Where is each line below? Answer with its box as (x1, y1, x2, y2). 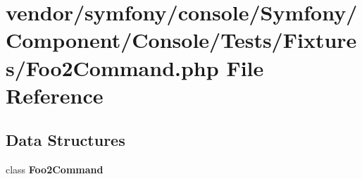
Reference (6, 80, 104, 109)
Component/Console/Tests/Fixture (6, 25, 357, 54)
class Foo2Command (6, 162, 104, 177)
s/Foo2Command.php (6, 53, 219, 82)
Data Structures (6, 129, 125, 151)
